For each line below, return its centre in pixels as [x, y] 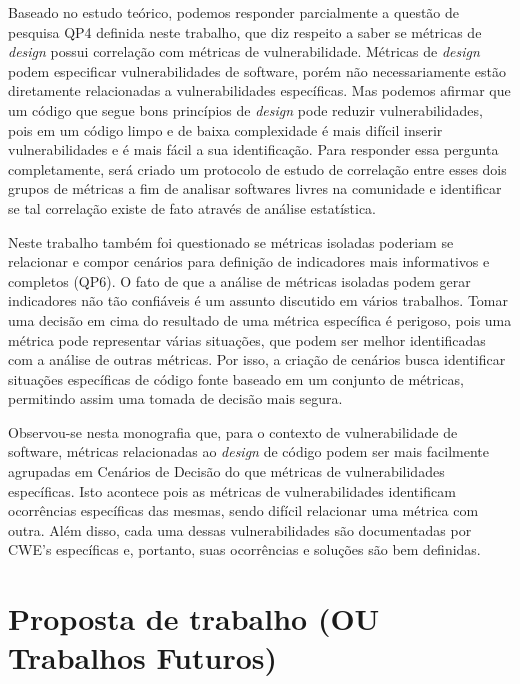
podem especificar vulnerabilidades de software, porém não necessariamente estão [257, 70]
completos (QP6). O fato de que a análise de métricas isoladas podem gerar [239, 280]
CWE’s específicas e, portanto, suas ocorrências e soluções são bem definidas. [244, 549]
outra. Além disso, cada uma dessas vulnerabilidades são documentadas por [240, 529]
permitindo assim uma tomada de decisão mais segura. [175, 398]
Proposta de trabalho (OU [194, 618]
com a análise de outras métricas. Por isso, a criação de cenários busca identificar [257, 359]
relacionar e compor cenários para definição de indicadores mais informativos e [249, 261]
